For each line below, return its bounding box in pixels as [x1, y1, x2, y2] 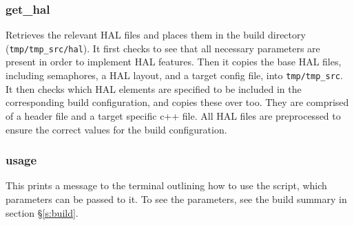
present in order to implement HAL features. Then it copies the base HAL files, [6, 54, 342, 69]
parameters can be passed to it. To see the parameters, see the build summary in [6, 191, 347, 206]
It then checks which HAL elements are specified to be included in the [6, 81, 302, 96]
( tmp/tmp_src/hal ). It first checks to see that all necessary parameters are [6, 41, 320, 55]
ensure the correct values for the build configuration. [6, 122, 227, 136]
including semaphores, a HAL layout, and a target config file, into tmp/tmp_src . [6, 68, 343, 83]
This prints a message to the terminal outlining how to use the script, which [6, 178, 327, 193]
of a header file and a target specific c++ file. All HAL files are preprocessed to [6, 108, 341, 122]
